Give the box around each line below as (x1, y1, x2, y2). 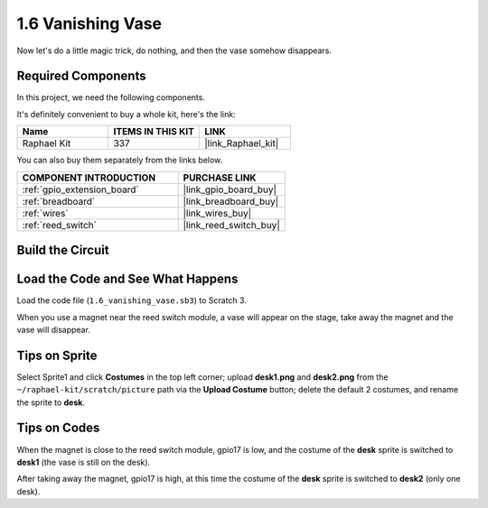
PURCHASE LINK (183, 171, 257, 184)
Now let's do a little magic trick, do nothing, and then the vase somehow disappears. (16, 45, 332, 56)
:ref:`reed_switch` (22, 218, 97, 231)
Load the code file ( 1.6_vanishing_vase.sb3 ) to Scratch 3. (16, 295, 248, 306)
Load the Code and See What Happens (16, 272, 239, 287)
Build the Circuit (16, 243, 109, 258)
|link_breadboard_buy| (183, 195, 279, 208)
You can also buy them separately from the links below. (16, 154, 223, 166)
